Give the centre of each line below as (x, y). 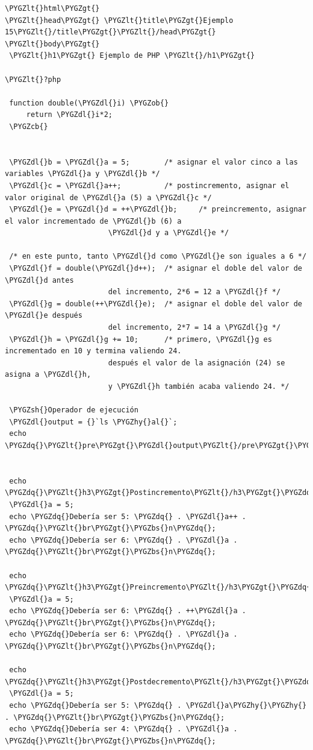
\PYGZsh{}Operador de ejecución (74, 410)
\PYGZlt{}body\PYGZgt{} (52, 44)
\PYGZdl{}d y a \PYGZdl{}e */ (169, 233)
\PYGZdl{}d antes (39, 280)
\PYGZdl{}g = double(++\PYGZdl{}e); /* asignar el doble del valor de (156, 304)
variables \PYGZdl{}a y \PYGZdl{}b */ (82, 174)
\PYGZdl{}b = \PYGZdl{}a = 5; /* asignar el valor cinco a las (153, 162)
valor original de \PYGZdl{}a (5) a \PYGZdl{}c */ (108, 197)
